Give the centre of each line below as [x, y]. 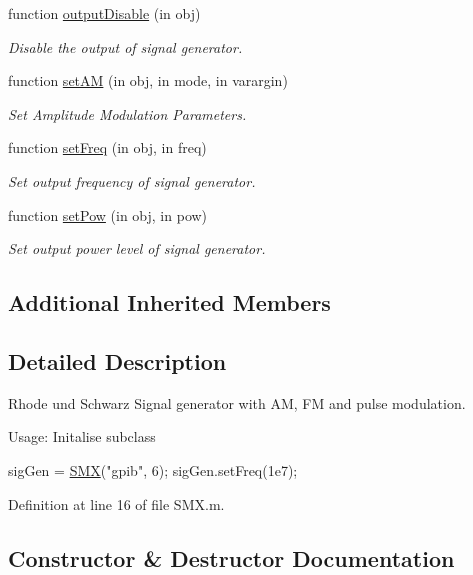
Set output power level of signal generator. [137, 248]
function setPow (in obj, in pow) [108, 214]
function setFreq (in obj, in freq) [107, 147]
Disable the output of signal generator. [125, 46]
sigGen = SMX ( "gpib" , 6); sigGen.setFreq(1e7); [153, 469]
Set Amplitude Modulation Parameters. [127, 113]
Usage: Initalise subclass [82, 436]
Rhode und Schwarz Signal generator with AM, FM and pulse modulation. [237, 402]
